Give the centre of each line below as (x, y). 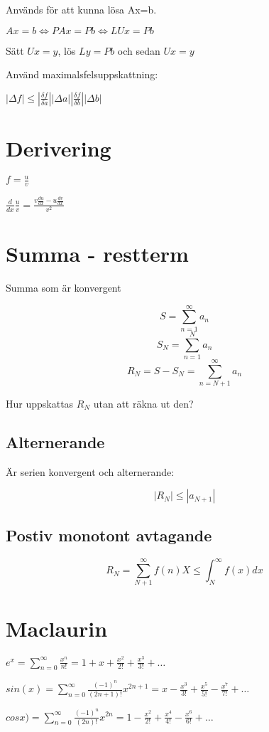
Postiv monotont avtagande (109, 535)
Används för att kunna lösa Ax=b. (81, 9)
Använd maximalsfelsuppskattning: (82, 74)
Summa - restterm (97, 254)
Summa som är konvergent (64, 288)
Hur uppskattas (40, 404)
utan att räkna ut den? (143, 404)
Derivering (59, 148)
